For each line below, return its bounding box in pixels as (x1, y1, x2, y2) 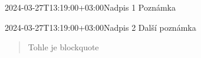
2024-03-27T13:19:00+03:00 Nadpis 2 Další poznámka (5, 21, 196, 33)
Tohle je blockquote (28, 41, 99, 53)
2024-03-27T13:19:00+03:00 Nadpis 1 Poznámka (5, 1, 176, 13)
